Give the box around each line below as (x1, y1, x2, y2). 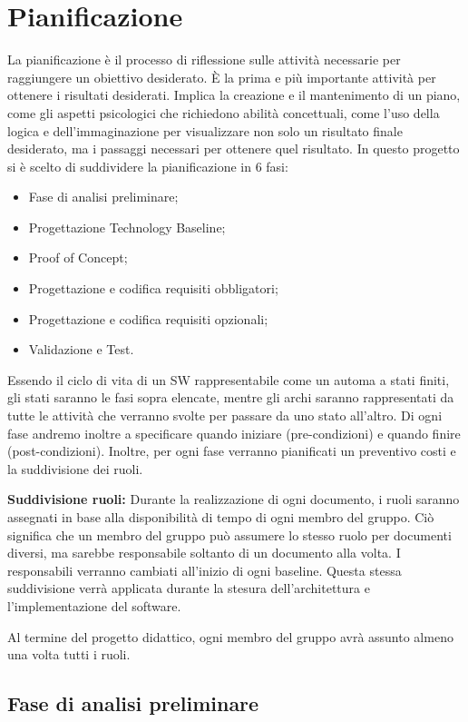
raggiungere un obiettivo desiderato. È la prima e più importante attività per (7, 67, 436, 86)
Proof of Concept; (28, 248, 128, 267)
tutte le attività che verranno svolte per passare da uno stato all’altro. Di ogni (7, 406, 443, 425)
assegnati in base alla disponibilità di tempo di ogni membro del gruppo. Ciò (7, 508, 434, 526)
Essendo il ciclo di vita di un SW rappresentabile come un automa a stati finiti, (7, 370, 450, 389)
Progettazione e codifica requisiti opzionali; (28, 309, 268, 328)
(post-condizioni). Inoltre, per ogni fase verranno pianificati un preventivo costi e (7, 441, 456, 460)
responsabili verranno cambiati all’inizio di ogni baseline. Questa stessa (7, 560, 402, 579)
